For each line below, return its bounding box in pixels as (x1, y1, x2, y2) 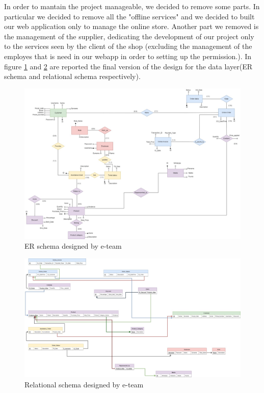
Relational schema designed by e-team (24, 379, 144, 389)
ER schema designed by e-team (24, 241, 122, 251)
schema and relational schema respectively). (4, 71, 141, 82)
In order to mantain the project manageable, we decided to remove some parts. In (4, 1, 260, 11)
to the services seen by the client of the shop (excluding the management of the (4, 41, 252, 51)
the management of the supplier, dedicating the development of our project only (4, 31, 254, 41)
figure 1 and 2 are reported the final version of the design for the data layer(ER (4, 61, 252, 71)
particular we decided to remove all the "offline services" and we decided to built (4, 11, 255, 21)
